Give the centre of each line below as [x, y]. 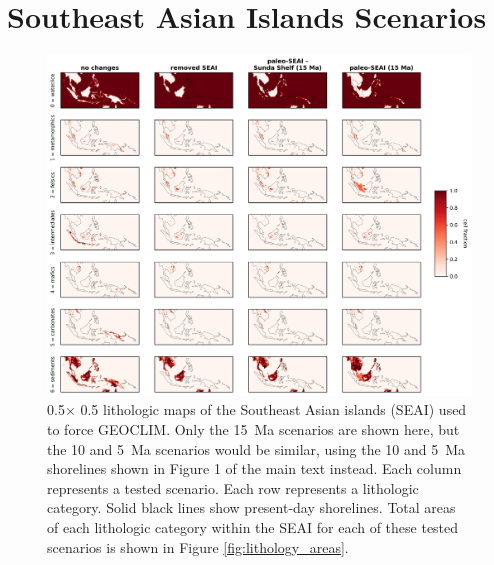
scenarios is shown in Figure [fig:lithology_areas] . [198, 546]
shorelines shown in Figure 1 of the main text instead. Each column [254, 468]
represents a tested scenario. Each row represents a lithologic [233, 487]
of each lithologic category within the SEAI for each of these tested [253, 527]
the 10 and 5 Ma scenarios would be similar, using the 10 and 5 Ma [256, 448]
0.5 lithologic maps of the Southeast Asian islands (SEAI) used [273, 409]
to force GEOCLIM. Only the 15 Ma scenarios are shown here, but [253, 429]
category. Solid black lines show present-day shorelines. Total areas [251, 507]
